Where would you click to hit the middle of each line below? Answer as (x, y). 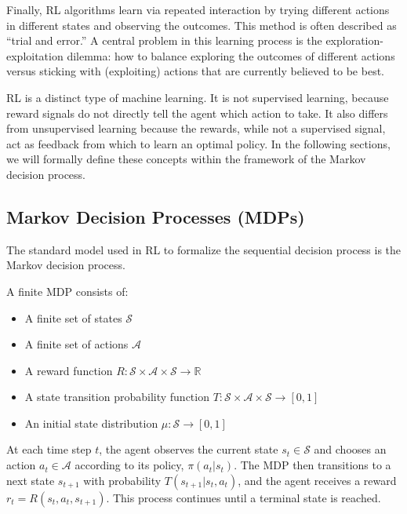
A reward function (69, 370)
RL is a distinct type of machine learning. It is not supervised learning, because (198, 97)
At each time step (49, 449)
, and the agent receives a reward (317, 480)
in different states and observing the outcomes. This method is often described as (202, 25)
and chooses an (350, 449)
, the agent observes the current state (189, 449)
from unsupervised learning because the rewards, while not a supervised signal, (196, 128)
